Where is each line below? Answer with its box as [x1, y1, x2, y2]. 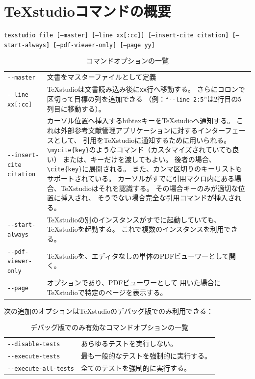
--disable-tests [7, 341, 60, 348]
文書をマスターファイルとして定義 [47, 72, 156, 82]
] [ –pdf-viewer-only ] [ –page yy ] [46, 41, 155, 49]
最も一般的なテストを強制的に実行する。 [81, 350, 212, 360]
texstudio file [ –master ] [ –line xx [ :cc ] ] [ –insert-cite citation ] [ [4, 32, 236, 39]
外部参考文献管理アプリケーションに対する [60, 125, 198, 135]
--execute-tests [7, 352, 60, 360]
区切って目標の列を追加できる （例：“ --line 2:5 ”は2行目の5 [47, 93, 242, 104]
